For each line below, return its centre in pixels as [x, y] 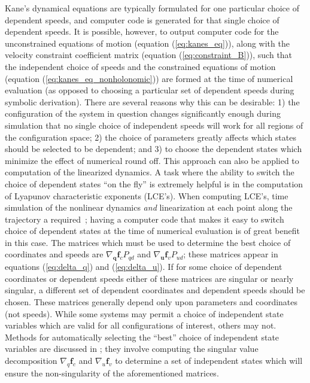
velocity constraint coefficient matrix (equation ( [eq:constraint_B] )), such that [149, 55]
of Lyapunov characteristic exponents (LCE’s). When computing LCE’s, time [147, 195]
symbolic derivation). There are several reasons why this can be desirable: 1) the [152, 101]
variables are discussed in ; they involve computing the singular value [132, 349]
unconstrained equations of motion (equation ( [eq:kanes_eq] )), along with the [147, 43]
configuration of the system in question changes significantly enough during [143, 113]
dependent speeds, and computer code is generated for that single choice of [142, 19]
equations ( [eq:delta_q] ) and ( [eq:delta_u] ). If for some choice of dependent [144, 267]
